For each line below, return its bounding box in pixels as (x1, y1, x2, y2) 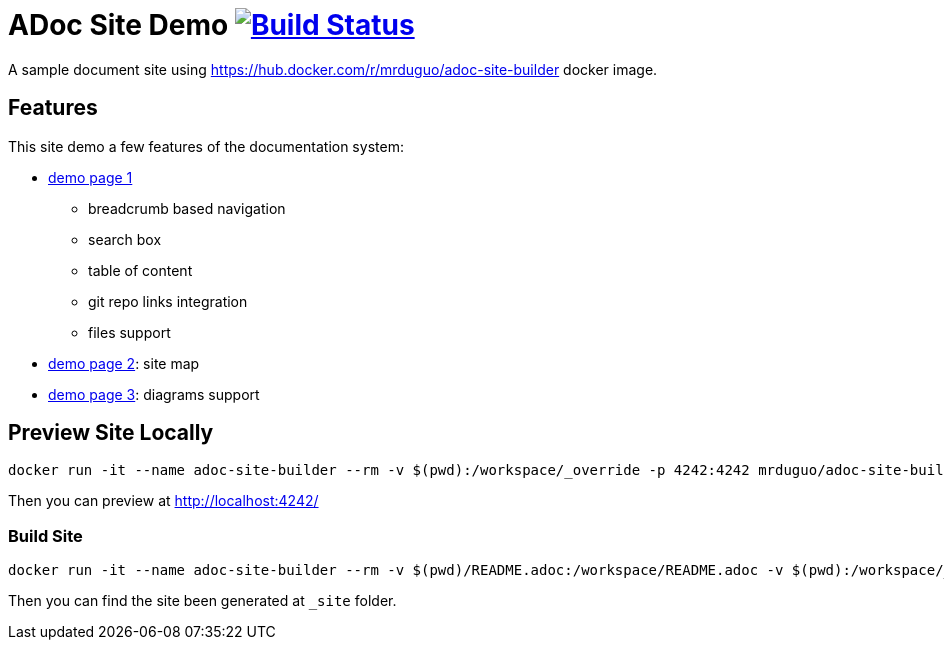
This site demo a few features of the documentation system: (8, 137, 404, 155)
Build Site (8, 525, 83, 546)
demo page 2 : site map (48, 354, 200, 372)
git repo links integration (88, 292, 248, 310)
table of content (88, 261, 193, 279)
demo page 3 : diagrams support (48, 385, 260, 403)
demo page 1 (48, 168, 133, 186)
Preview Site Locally (8, 420, 214, 446)
